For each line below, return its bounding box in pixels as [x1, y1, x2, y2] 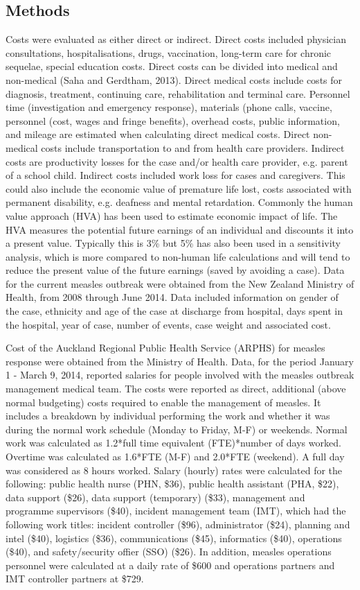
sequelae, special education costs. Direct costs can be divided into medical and [6, 59, 338, 73]
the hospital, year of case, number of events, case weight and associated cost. [6, 317, 331, 331]
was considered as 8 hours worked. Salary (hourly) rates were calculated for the [6, 462, 343, 477]
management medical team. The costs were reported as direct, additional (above [6, 381, 346, 396]
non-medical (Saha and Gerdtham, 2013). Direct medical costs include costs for [6, 72, 343, 87]
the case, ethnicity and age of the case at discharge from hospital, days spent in [6, 304, 343, 318]
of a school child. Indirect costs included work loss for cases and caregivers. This [6, 168, 345, 182]
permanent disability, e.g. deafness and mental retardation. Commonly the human [6, 195, 353, 209]
